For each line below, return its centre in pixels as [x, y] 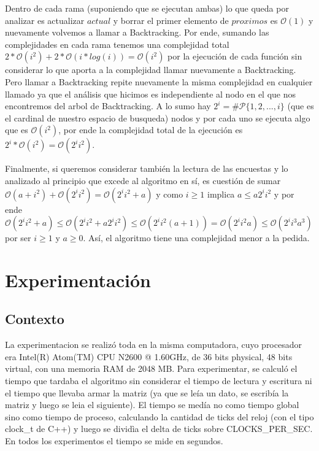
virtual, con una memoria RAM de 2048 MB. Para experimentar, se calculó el [151, 368]
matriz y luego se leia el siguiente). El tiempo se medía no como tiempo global [152, 405]
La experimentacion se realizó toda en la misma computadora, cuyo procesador [153, 345]
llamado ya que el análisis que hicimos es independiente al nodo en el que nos [151, 94]
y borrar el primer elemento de [171, 20]
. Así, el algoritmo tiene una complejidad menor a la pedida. [196, 238]
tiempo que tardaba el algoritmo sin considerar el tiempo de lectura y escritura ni [159, 381]
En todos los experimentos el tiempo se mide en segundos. [114, 441]
